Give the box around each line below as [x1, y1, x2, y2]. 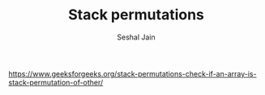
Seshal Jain [117, 32, 156, 42]
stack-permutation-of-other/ [8, 77, 104, 87]
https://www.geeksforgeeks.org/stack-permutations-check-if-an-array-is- [8, 68, 257, 78]
